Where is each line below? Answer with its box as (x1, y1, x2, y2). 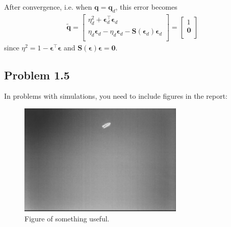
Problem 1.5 (4, 67, 70, 82)
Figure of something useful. (24, 213, 110, 223)
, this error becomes (115, 2, 177, 12)
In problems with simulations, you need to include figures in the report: (4, 91, 227, 101)
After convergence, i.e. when (4, 2, 92, 12)
